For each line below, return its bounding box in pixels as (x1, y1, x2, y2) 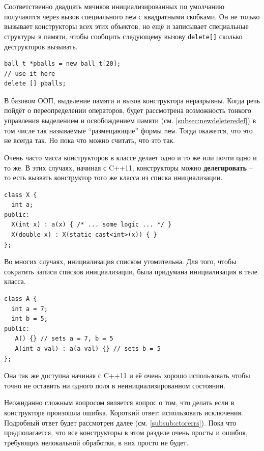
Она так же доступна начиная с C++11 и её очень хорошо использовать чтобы (4, 370, 250, 381)
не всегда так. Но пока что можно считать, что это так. (4, 135, 175, 146)
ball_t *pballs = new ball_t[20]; (4, 60, 121, 68)
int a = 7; (11, 305, 48, 313)
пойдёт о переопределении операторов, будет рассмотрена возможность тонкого (4, 105, 251, 116)
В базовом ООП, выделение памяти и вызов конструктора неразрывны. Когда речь (4, 95, 260, 105)
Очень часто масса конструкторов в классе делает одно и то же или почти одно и (4, 152, 257, 162)
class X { (4, 191, 37, 199)
